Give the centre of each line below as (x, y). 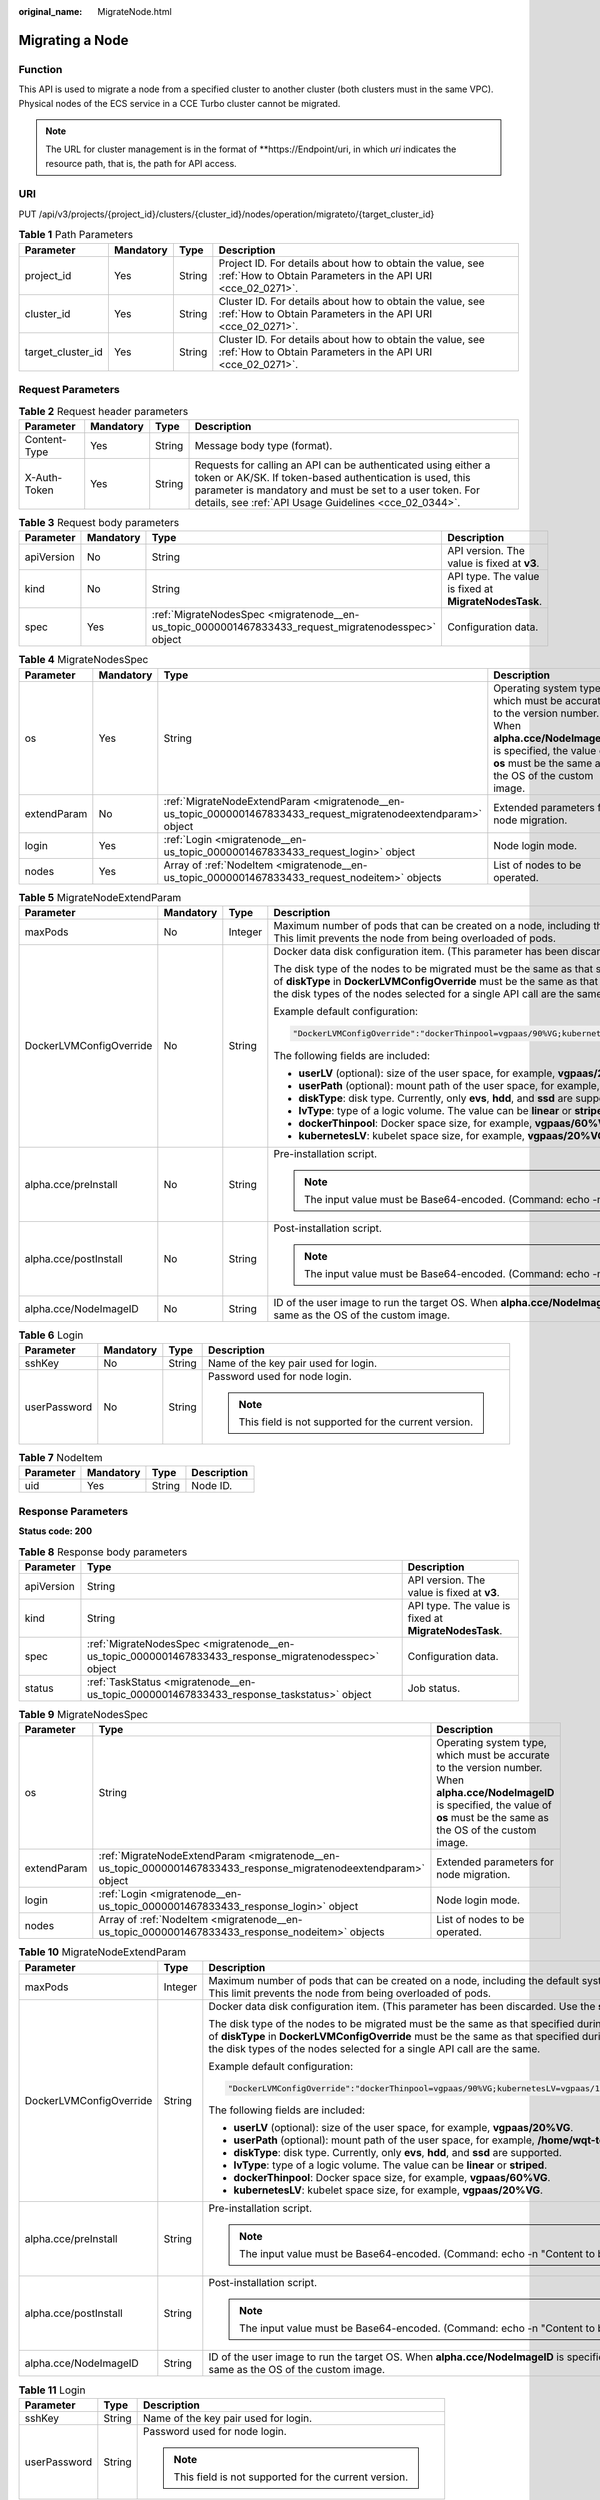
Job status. (433, 1688)
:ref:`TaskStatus (124, 1682)
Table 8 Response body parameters (103, 1552)
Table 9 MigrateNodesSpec (83, 1715)
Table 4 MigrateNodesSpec (83, 660)
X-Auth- (43, 477)
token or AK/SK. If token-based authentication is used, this (332, 477)
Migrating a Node (73, 40)
